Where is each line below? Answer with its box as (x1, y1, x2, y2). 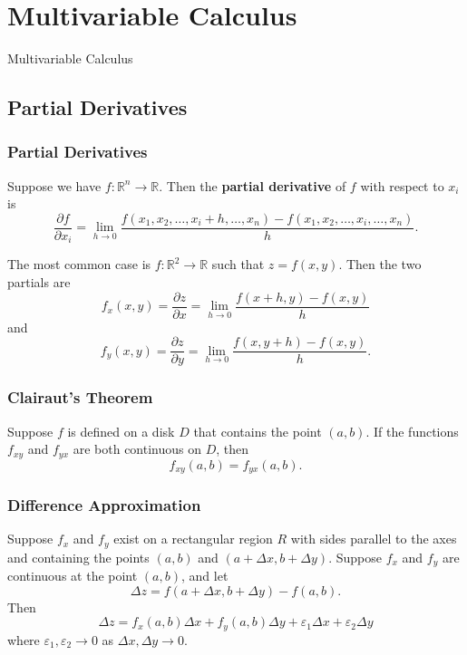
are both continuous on (73, 439, 202, 458)
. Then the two (338, 255, 422, 274)
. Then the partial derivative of (159, 176, 346, 195)
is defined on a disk (67, 421, 175, 440)
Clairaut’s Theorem (7, 386, 153, 409)
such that (211, 255, 265, 274)
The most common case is (7, 255, 151, 274)
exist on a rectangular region (113, 529, 273, 548)
